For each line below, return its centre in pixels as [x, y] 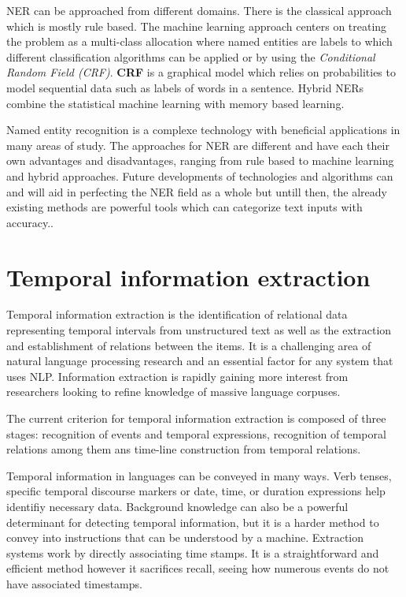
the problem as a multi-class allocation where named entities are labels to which [199, 41]
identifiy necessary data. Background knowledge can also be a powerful [177, 506]
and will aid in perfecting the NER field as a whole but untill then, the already [197, 191]
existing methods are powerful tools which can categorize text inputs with [185, 207]
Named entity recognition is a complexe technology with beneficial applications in [203, 130]
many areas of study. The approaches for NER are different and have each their [198, 145]
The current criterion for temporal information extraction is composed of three [196, 418]
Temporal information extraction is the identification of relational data [177, 314]
